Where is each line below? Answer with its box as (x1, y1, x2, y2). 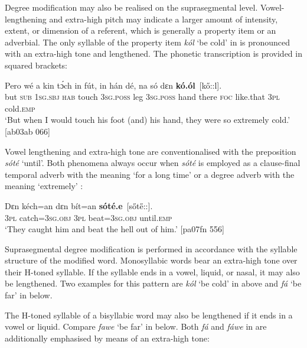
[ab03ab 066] (5, 125, 51, 137)
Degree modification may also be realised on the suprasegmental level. (5, 1, 258, 13)
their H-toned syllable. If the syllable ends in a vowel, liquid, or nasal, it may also (5, 265, 300, 278)
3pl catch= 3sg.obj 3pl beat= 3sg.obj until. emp (5, 211, 172, 223)
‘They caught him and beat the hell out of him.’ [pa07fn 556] (5, 223, 224, 235)
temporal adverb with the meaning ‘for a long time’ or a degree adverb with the (5, 168, 295, 180)
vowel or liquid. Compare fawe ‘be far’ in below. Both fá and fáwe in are (5, 320, 267, 333)
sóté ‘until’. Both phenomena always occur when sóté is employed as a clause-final (5, 157, 301, 169)
